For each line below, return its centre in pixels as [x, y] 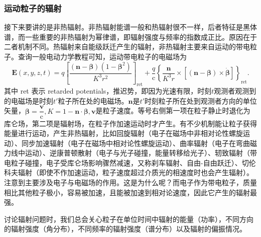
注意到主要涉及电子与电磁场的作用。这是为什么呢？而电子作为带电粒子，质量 [130, 182]
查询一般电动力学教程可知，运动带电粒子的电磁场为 [102, 56]
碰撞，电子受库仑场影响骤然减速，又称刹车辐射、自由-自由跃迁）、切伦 [140, 162]
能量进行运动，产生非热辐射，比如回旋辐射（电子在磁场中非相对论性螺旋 [123, 133]
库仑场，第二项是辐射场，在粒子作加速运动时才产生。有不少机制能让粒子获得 [130, 123]
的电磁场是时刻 [29, 100]
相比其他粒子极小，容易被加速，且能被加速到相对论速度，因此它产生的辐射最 [130, 192]
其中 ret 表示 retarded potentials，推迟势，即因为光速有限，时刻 [108, 91]
